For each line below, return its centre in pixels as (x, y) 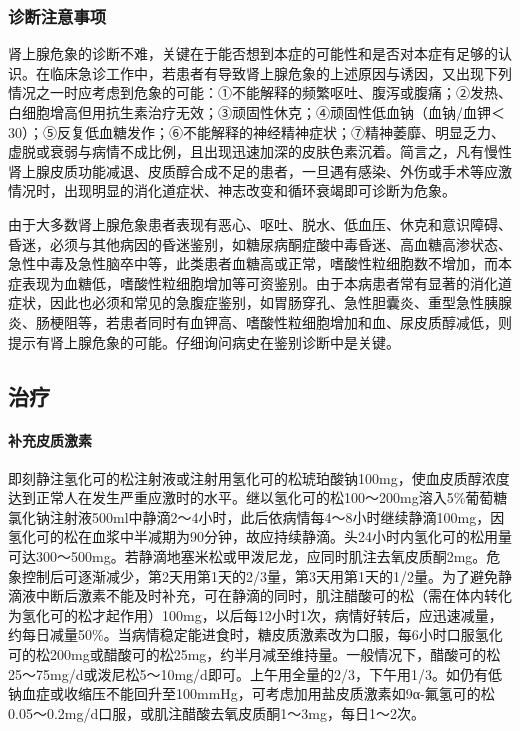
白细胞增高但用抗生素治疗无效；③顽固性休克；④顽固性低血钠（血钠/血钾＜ (256, 112)
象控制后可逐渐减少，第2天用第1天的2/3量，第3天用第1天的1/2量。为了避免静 (260, 575)
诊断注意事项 (57, 15)
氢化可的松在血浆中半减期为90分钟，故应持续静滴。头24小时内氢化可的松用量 (260, 536)
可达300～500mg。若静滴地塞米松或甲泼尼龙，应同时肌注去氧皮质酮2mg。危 (254, 556)
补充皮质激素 (50, 439)
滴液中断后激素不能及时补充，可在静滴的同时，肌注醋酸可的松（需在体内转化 (260, 595)
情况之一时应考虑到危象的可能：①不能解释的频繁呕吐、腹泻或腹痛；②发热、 (260, 92)
